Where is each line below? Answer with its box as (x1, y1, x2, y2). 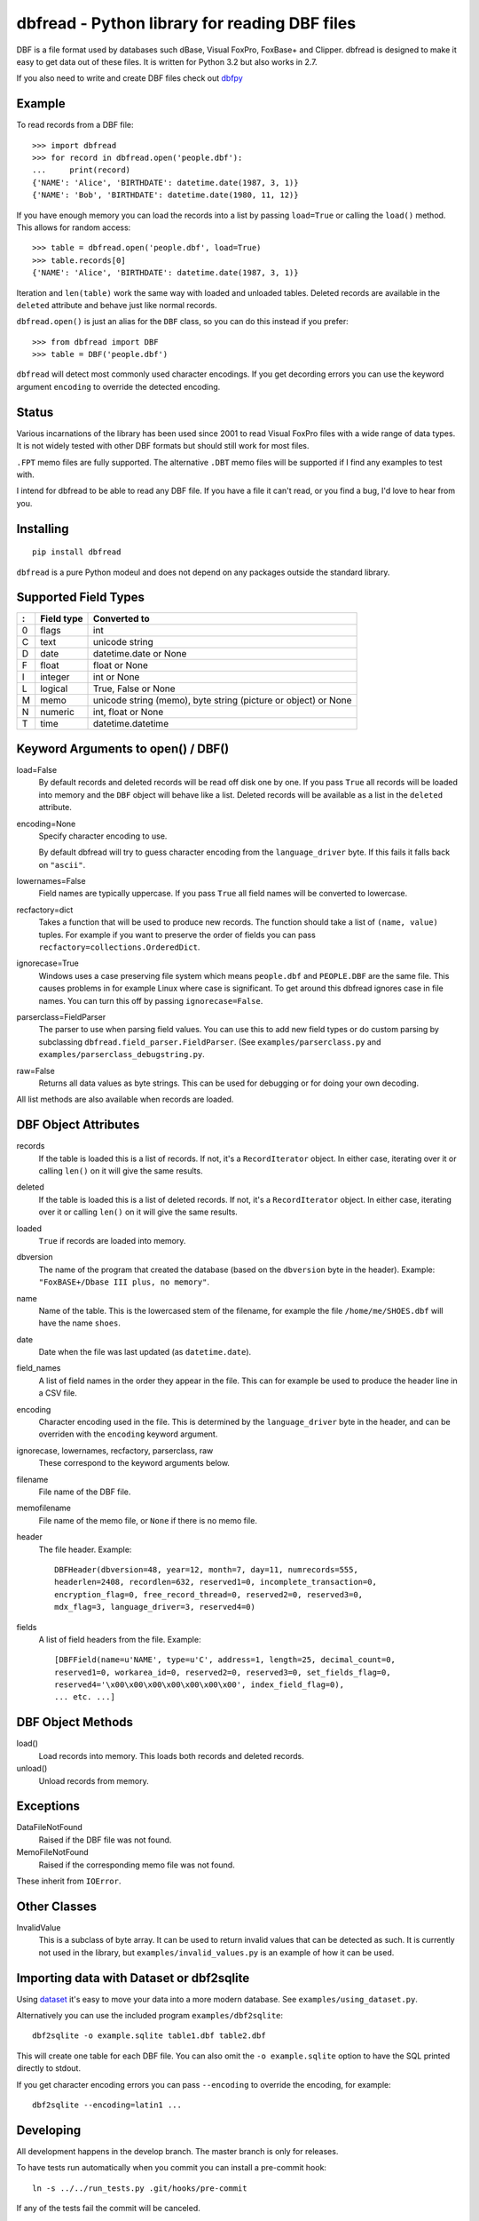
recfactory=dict (16, 904, 74, 915)
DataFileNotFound (16, 1822, 83, 1833)
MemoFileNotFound (16, 1847, 89, 1858)
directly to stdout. (16, 2063, 82, 2074)
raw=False (16, 1065, 55, 1076)
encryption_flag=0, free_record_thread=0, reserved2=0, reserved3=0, (54, 1589, 364, 1599)
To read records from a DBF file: (16, 120, 134, 131)
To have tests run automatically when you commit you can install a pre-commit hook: (16, 2162, 327, 2173)
